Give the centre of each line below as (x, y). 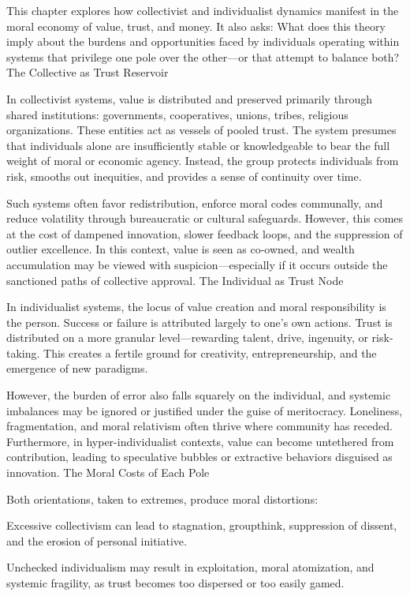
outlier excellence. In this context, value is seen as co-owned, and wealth (181, 249)
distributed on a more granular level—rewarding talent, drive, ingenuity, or (187, 337)
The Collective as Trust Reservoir (88, 72)
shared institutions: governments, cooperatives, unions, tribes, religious (177, 114)
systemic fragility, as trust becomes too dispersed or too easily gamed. (175, 583)
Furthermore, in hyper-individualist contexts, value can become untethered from (200, 441)
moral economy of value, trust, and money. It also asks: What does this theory (196, 26)
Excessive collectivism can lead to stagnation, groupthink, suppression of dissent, (202, 525)
